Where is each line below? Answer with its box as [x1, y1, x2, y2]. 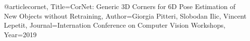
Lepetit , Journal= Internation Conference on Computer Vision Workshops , [4, 20, 226, 30]
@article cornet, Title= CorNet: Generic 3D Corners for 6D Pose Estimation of [4, 1, 236, 11]
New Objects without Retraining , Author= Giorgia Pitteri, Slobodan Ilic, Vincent [4, 10, 247, 20]
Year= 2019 [4, 29, 37, 39]
